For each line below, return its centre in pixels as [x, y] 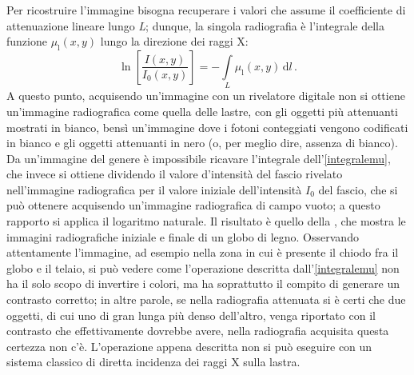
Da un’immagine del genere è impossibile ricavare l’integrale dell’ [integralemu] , [199, 158]
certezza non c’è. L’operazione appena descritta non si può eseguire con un [189, 346]
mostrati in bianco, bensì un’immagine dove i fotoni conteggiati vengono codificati [207, 127]
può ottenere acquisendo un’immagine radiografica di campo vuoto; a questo [193, 205]
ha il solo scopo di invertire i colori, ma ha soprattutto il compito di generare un [203, 283]
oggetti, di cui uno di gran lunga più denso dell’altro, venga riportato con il [191, 315]
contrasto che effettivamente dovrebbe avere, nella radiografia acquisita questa [198, 331]
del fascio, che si [358, 189]
